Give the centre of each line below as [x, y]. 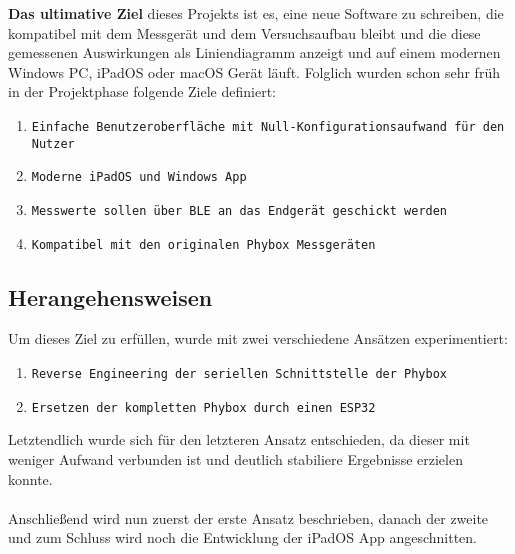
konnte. [30, 478]
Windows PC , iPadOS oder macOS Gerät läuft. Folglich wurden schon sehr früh [254, 71]
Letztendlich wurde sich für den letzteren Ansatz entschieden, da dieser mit [239, 439]
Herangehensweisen [110, 296]
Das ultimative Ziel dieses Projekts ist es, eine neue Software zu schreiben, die [256, 13]
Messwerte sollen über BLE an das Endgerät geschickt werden [239, 210]
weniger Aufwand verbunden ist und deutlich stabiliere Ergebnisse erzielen [235, 458]
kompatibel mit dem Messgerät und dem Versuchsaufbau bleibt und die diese [244, 32]
